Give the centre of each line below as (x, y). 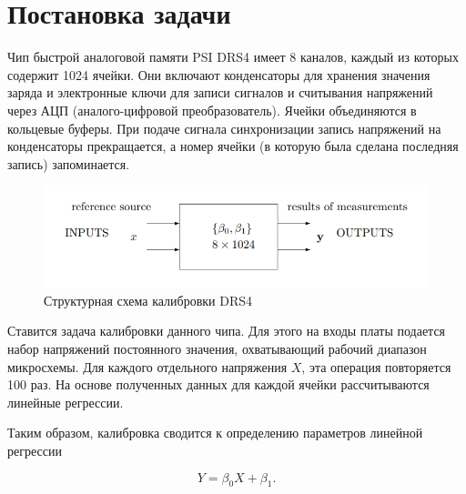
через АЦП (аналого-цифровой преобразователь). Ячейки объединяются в (212, 110)
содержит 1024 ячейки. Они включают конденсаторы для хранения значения (219, 74)
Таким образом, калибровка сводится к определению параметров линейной (215, 433)
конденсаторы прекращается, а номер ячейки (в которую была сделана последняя (233, 146)
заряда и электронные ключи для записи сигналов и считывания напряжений (220, 92)
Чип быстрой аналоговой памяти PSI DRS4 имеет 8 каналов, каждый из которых (233, 57)
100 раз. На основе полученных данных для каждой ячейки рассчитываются (218, 384)
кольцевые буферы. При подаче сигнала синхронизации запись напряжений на (224, 128)
